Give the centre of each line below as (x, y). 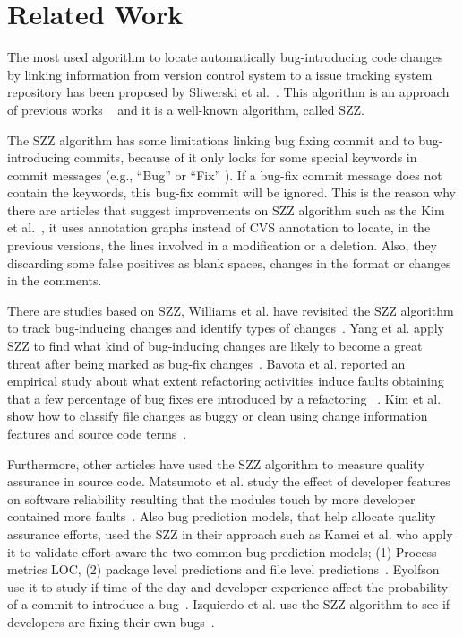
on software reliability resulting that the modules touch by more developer (211, 498)
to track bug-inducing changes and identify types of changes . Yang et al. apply (226, 328)
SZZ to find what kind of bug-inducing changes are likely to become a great (215, 346)
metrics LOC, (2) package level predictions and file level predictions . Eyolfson (223, 569)
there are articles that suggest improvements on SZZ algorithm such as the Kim (226, 209)
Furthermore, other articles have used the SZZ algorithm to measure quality (216, 463)
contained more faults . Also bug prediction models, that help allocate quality (222, 516)
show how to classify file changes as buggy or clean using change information (218, 416)
